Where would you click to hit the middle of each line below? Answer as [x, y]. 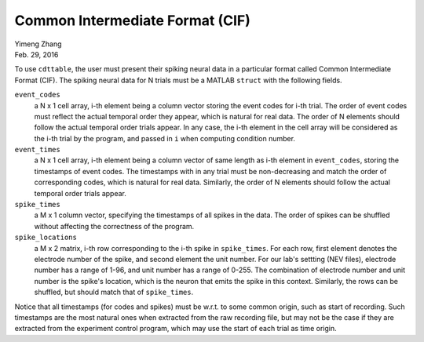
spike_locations [46, 238]
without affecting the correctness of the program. [114, 226]
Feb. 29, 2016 [37, 54]
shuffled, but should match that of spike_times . [114, 292]
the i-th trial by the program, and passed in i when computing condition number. [165, 138]
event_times [37, 150]
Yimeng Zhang [38, 44]
